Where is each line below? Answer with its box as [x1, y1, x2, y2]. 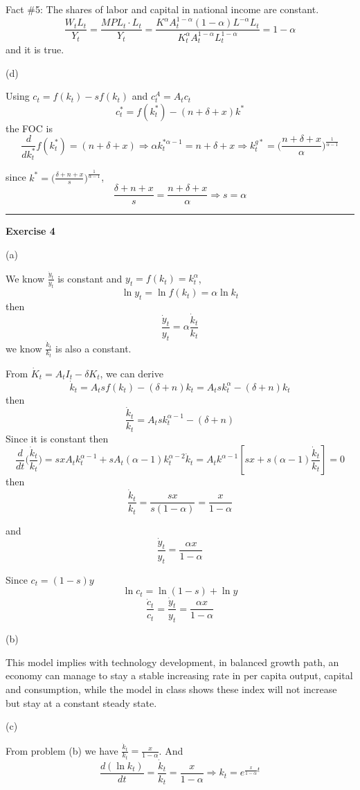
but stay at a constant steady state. [6, 695, 157, 710]
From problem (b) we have [6, 743, 118, 757]
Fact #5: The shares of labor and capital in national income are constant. [6, 2, 319, 16]
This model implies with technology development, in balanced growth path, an [6, 654, 339, 669]
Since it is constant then [6, 431, 109, 445]
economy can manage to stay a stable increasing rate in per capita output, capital [6, 668, 353, 683]
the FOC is [6, 120, 53, 135]
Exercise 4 [6, 224, 55, 238]
